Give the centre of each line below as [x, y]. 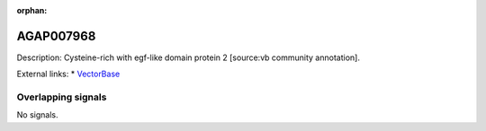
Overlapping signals [62, 97]
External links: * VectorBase [68, 74]
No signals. [37, 115]
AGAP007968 [56, 36]
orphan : [32, 10]
